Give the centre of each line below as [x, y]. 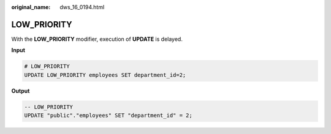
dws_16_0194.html [82, 7]
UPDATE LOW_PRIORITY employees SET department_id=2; [105, 75]
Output [21, 91]
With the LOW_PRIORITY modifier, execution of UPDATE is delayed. [97, 39]
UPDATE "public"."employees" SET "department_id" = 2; [108, 115]
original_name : [31, 7]
